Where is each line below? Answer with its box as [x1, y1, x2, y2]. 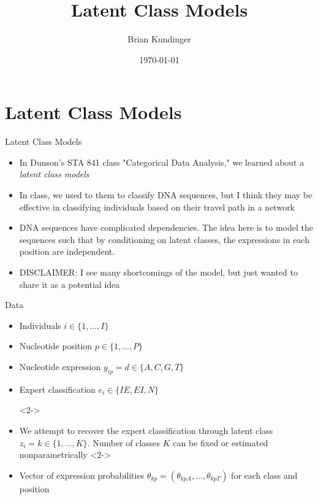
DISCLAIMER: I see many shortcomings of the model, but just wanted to [19, 266, 298, 278]
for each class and [231, 468, 298, 481]
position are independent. [19, 245, 115, 258]
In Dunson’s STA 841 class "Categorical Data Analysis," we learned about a [19, 155, 305, 168]
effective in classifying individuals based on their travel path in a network [19, 200, 295, 213]
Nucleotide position [19, 339, 93, 352]
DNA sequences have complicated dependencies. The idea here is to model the [19, 221, 313, 234]
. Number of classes [87, 436, 161, 449]
